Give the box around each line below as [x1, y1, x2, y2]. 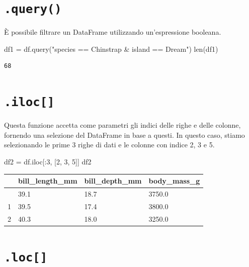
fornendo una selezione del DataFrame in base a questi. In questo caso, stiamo [4, 129, 245, 140]
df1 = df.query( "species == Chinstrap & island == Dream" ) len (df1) [4, 43, 218, 54]
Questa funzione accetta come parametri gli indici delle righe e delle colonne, [4, 120, 241, 130]
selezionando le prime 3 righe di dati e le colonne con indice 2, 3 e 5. [4, 139, 215, 150]
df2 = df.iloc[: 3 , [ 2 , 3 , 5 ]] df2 [4, 156, 92, 167]
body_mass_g [148, 175, 200, 186]
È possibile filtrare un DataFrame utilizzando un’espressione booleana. [4, 27, 221, 37]
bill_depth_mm [84, 175, 142, 186]
